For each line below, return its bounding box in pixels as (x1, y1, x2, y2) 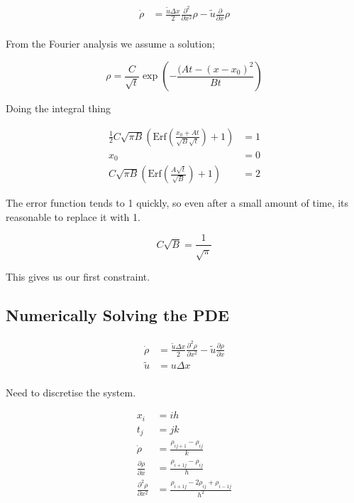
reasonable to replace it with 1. (6, 209, 140, 224)
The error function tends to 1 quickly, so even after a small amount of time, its (6, 195, 349, 210)
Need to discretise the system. (6, 384, 136, 399)
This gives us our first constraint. (6, 269, 150, 284)
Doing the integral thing (6, 101, 111, 116)
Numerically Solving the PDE (6, 304, 229, 326)
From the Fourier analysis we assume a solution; (6, 36, 215, 51)
